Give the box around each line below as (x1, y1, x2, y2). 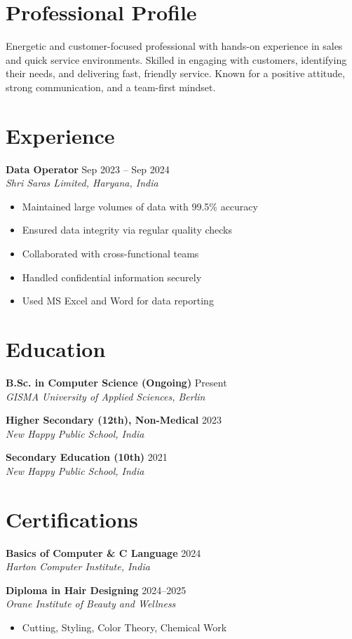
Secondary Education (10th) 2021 (6, 450, 168, 464)
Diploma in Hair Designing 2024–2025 (6, 582, 187, 597)
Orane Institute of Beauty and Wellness (6, 596, 176, 611)
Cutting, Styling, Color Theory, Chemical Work (22, 619, 227, 634)
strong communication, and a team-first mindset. (6, 79, 216, 94)
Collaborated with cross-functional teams (22, 246, 199, 260)
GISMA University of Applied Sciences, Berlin (6, 389, 205, 403)
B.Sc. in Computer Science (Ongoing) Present (6, 375, 227, 389)
